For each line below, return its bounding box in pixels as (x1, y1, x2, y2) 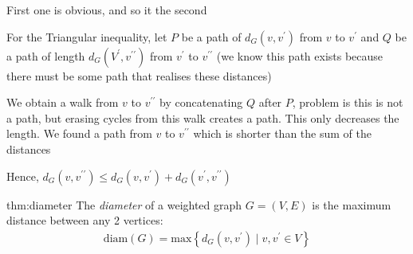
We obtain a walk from (6, 94, 119, 111)
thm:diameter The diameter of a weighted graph (6, 196, 242, 213)
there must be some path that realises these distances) (6, 67, 272, 84)
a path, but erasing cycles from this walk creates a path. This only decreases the (6, 109, 399, 126)
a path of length (6, 47, 85, 64)
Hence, (6, 167, 39, 184)
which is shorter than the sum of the (193, 125, 372, 142)
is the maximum (312, 196, 391, 213)
